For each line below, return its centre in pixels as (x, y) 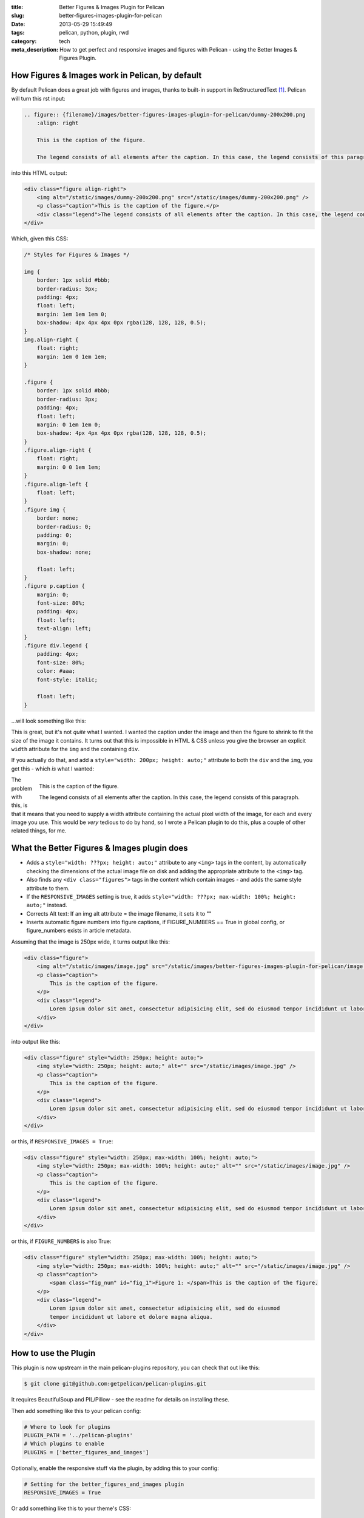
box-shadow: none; (64, 552)
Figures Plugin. (78, 58)
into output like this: (36, 1041)
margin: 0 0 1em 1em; (69, 467)
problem (22, 788)
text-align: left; (64, 629)
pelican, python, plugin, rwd (94, 33)
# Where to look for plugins (67, 1427)
